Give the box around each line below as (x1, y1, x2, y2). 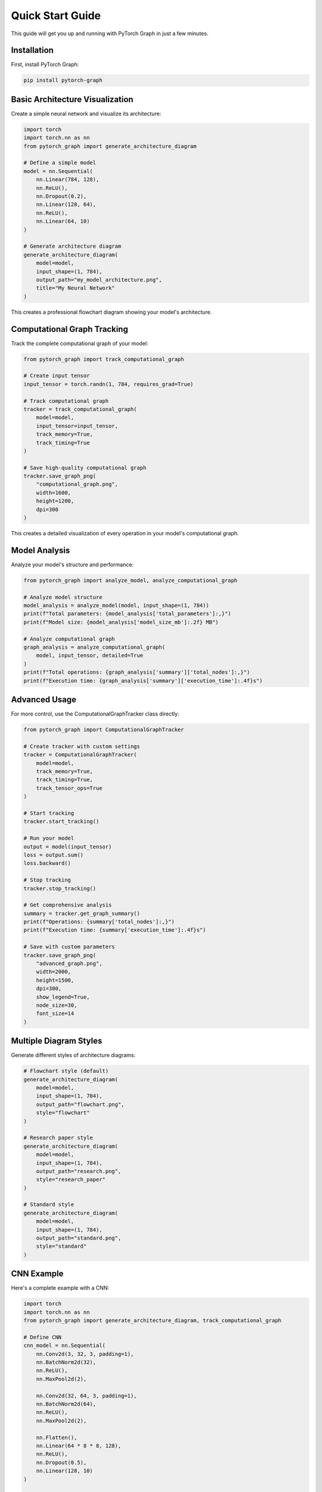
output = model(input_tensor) (23, 843, 112, 850)
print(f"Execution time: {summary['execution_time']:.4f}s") (23, 927, 206, 933)
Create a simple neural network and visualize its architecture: (11, 110, 162, 117)
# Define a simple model (23, 159, 97, 167)
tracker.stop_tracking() (23, 885, 97, 892)
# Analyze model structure (23, 594, 103, 600)
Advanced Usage (11, 695, 77, 704)
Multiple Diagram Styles (11, 1036, 103, 1046)
